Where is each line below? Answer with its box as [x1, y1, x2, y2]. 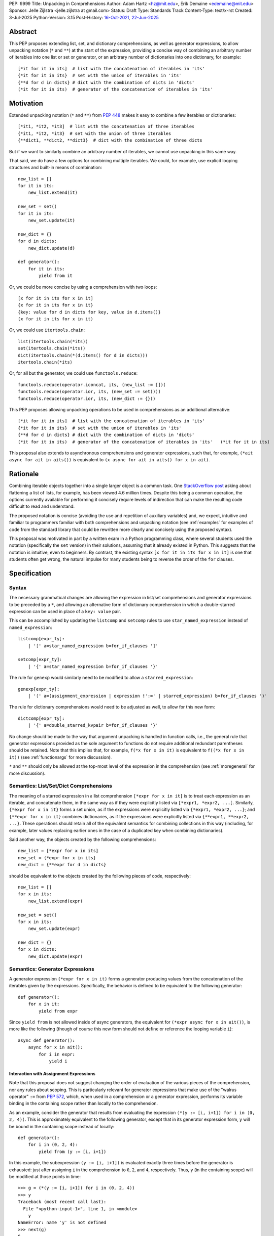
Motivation [9, 99, 43, 107]
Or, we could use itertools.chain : [9, 327, 85, 333]
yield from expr [38, 1008, 78, 1014]
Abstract [9, 27, 37, 36]
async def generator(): [18, 1037, 75, 1043]
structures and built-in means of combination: [9, 165, 102, 171]
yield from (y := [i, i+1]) [38, 1148, 106, 1154]
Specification [9, 569, 51, 577]
